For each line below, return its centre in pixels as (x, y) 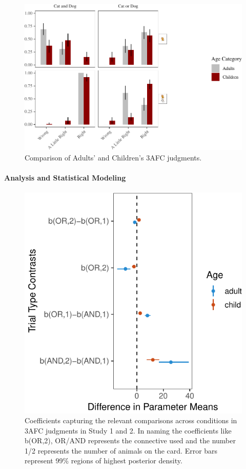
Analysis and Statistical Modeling (65, 178)
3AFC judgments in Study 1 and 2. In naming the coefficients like (128, 430)
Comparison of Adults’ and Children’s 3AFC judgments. (113, 157)
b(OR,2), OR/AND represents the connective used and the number (130, 440)
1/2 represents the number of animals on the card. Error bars (121, 450)
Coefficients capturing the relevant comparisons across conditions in (131, 420)
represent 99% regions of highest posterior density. (104, 461)
